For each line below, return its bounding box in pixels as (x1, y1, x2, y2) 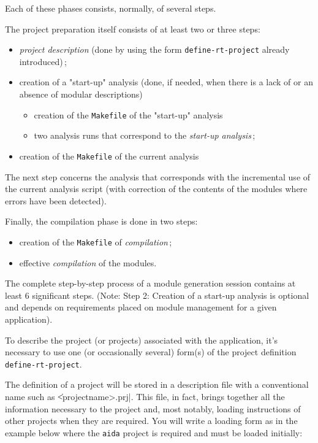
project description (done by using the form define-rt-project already (19, 43, 290, 56)
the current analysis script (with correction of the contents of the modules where (5, 182, 308, 195)
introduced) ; (19, 55, 67, 67)
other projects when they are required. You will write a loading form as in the (5, 414, 298, 427)
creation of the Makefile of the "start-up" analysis (34, 108, 223, 121)
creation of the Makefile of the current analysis (19, 149, 199, 162)
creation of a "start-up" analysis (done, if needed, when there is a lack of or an (19, 75, 313, 88)
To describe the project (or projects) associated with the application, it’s (5, 333, 278, 346)
